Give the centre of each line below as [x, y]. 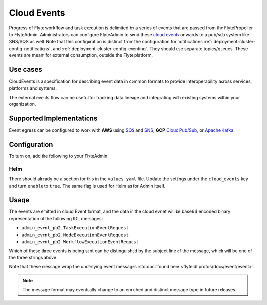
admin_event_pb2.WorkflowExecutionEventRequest [80, 242]
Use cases [25, 69]
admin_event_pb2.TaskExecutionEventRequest [75, 228]
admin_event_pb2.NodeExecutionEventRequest [75, 235]
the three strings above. [33, 257]
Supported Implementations [53, 118]
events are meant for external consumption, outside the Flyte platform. [81, 55]
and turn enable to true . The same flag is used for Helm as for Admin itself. [87, 186]
